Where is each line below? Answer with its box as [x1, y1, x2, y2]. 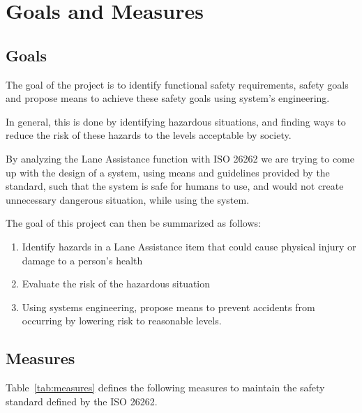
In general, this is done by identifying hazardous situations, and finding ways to [6, 114, 346, 128]
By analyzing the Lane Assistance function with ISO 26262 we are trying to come [6, 151, 354, 165]
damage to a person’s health [22, 253, 143, 267]
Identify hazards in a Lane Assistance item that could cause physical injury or [22, 239, 356, 253]
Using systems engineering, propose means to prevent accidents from [22, 299, 315, 314]
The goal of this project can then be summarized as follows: [6, 216, 261, 230]
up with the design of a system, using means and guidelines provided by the [6, 165, 330, 179]
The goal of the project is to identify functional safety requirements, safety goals [6, 77, 349, 91]
